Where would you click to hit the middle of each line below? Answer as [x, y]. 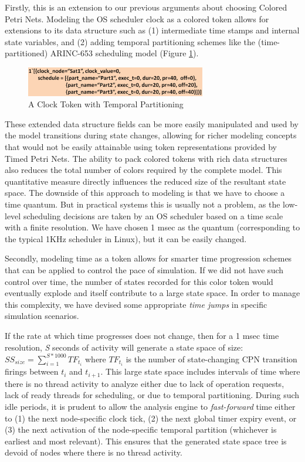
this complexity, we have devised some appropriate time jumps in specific [136, 304]
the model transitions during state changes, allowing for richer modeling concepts [151, 135]
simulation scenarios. [42, 316]
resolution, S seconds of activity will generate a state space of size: [124, 347]
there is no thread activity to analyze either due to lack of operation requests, [145, 383]
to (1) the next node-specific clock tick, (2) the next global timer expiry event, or [151, 418]
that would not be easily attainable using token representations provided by [141, 147]
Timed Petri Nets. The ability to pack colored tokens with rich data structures [146, 158]
